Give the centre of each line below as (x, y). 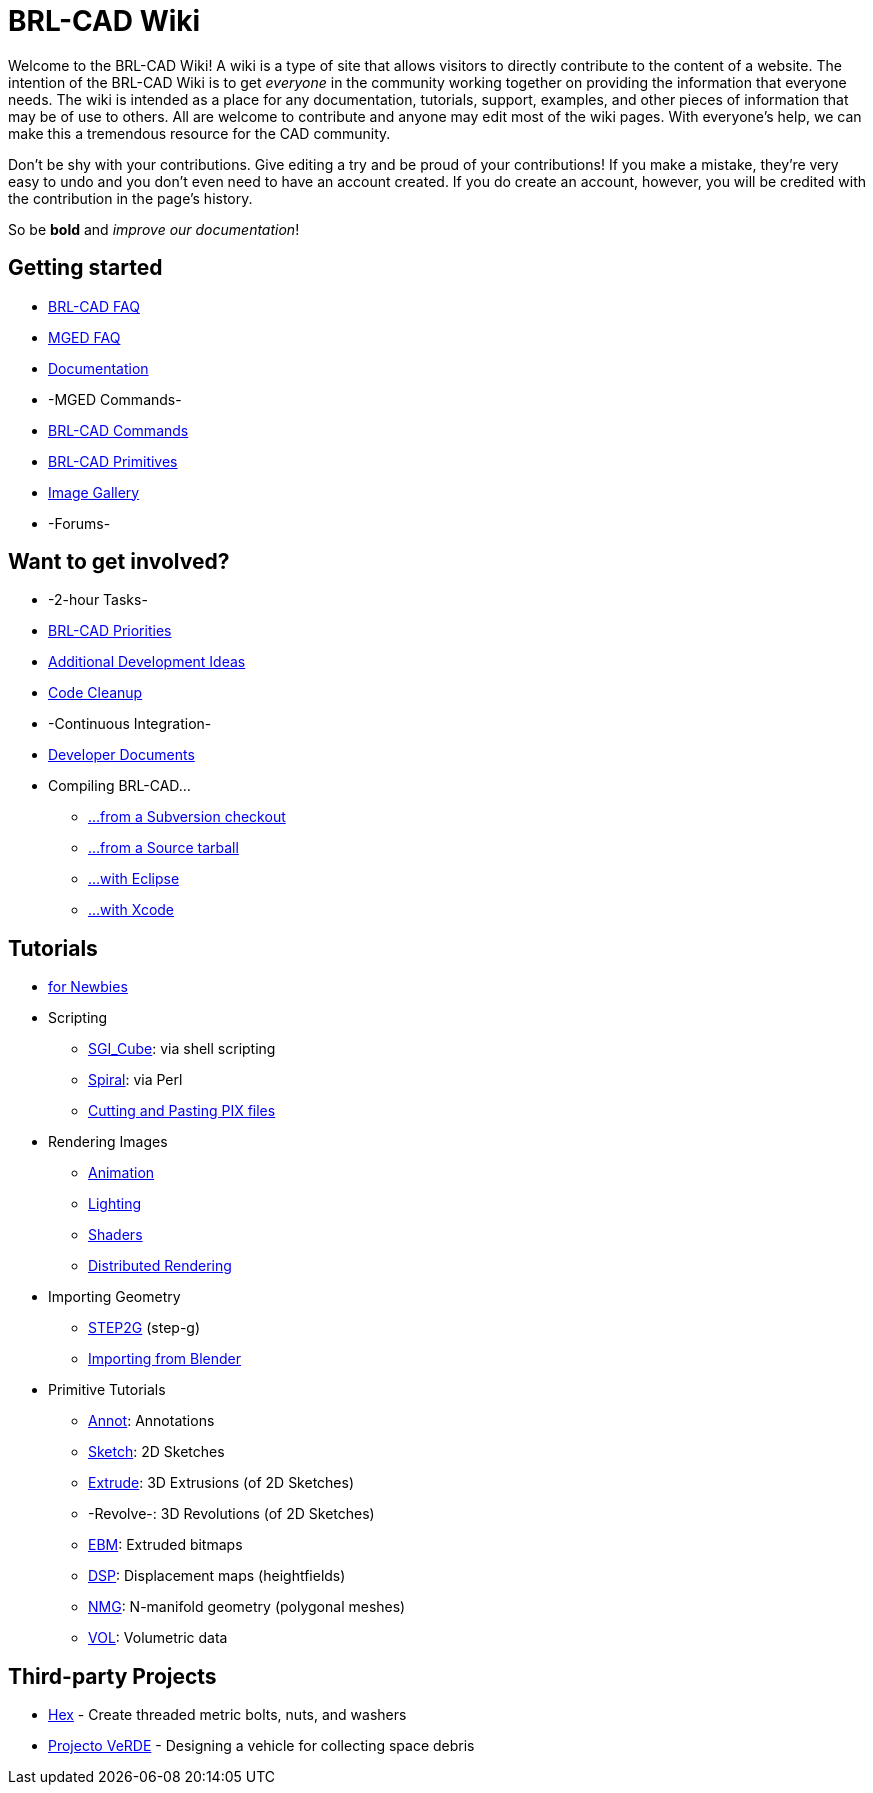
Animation (121, 1173)
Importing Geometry (114, 1297)
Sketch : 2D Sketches (156, 1452)
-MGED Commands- (115, 399)
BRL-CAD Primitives (113, 461)
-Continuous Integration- (130, 724)
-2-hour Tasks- (98, 600)
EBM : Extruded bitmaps (165, 1545)
